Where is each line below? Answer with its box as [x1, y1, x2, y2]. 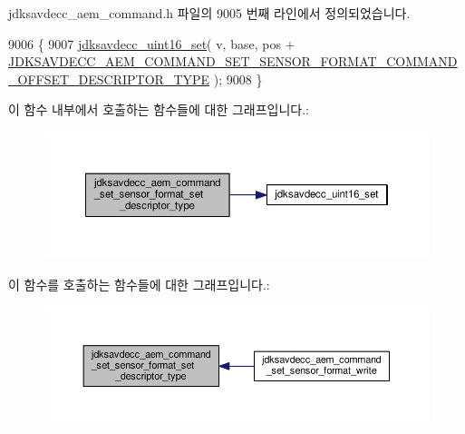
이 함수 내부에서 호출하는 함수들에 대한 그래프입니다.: [8, 100, 309, 119]
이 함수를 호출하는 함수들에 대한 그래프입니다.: [8, 274, 270, 293]
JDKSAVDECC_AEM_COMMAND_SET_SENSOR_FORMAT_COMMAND [8, 52, 458, 71]
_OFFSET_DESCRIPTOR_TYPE [8, 69, 210, 88]
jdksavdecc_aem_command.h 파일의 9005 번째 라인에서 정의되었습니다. [8, 4, 411, 22]
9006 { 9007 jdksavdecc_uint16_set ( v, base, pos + [8, 34, 295, 53]
